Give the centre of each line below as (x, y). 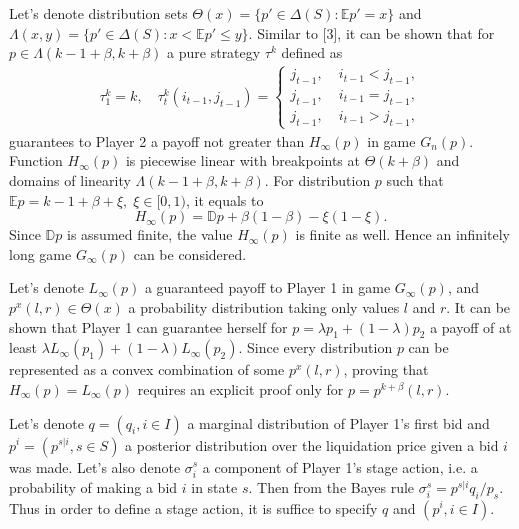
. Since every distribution (315, 347)
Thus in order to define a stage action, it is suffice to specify (193, 507)
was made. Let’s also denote (95, 466)
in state (214, 486)
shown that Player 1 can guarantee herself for (148, 326)
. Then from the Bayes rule (331, 486)
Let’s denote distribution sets (98, 13)
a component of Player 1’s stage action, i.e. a (340, 466)
